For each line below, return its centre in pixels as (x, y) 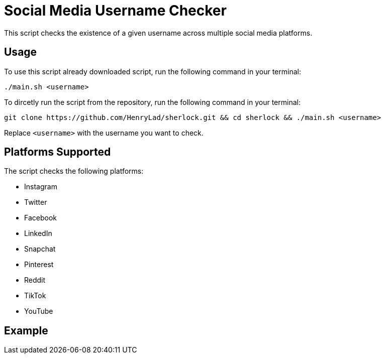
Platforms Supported (58, 152)
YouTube (39, 311)
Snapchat (40, 249)
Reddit (35, 280)
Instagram (41, 187)
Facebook (40, 218)
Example (26, 330)
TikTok (35, 296)
